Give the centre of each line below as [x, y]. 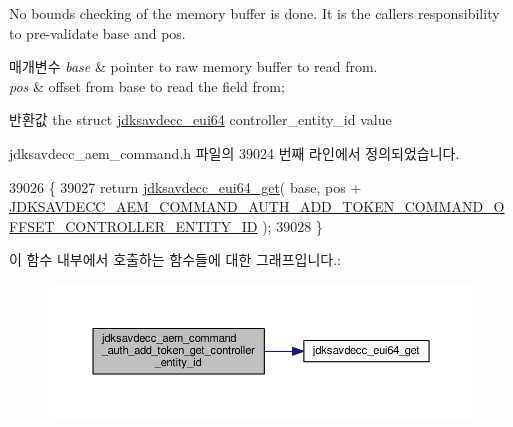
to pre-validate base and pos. [97, 32]
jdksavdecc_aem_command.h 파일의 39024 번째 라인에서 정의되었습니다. [234, 152]
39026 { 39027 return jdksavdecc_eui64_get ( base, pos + [185, 186]
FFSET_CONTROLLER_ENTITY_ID [133, 225]
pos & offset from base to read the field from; [147, 85]
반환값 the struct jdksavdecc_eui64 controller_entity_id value [200, 119]
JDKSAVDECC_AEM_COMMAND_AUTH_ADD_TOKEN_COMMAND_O [257, 206]
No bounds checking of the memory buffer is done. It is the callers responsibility [254, 13]
